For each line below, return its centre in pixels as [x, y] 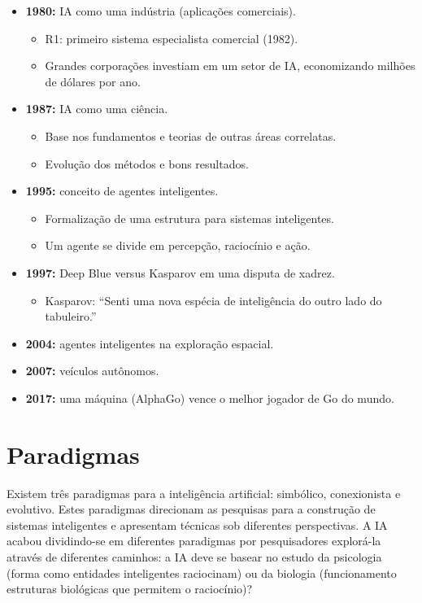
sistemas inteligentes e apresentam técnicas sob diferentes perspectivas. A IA [197, 524]
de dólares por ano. [93, 81]
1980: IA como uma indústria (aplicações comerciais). [161, 11]
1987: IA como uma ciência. [97, 109]
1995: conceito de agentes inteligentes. [122, 191]
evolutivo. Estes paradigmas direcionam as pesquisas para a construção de [191, 509]
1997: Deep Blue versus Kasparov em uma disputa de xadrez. [180, 272]
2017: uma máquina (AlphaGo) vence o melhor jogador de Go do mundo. [210, 398]
